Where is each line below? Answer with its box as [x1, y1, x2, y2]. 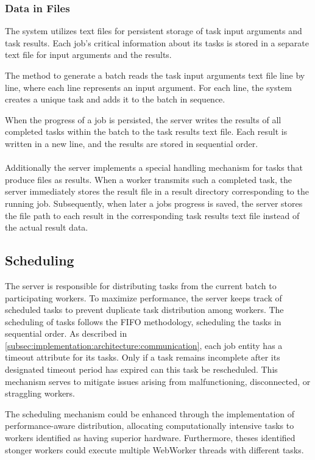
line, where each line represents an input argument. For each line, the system [5, 81, 292, 93]
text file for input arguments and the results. [5, 48, 172, 61]
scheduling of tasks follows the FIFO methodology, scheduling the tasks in [5, 315, 281, 328]
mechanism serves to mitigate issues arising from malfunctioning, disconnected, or [5, 375, 311, 387]
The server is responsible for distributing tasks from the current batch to [5, 279, 277, 292]
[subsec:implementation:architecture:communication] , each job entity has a [5, 339, 283, 351]
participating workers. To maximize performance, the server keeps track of [5, 291, 282, 304]
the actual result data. [5, 221, 88, 234]
